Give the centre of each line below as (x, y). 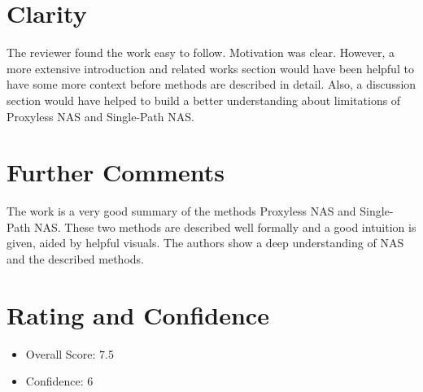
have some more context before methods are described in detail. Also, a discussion (211, 84)
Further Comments (116, 172)
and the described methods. (75, 259)
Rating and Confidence (138, 314)
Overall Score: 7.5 (70, 353)
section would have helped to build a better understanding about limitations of (204, 100)
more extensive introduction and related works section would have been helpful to (210, 68)
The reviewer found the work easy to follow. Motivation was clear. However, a (201, 52)
